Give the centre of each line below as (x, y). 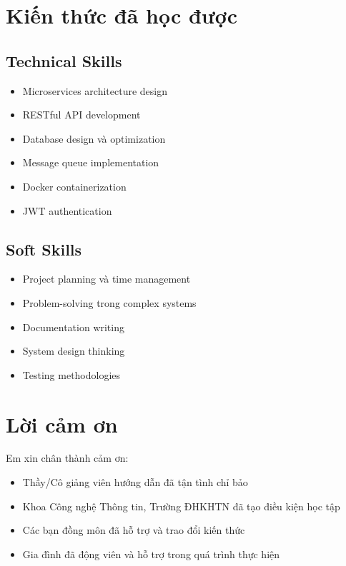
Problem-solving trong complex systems (109, 302)
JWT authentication (67, 210)
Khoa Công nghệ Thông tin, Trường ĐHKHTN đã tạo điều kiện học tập (181, 506)
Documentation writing (73, 327)
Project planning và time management (107, 279)
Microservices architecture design (95, 90)
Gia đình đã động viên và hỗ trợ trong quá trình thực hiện (151, 554)
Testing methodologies (71, 374)
